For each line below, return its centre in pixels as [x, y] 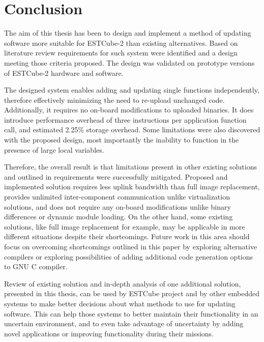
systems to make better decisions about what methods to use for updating [120, 303]
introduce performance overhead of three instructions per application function [125, 119]
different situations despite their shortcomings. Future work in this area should [127, 236]
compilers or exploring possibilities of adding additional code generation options [129, 256]
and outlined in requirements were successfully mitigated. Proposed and [116, 176]
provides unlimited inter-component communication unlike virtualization [117, 197]
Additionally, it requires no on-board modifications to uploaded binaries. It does [129, 110]
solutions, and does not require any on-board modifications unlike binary [118, 206]
